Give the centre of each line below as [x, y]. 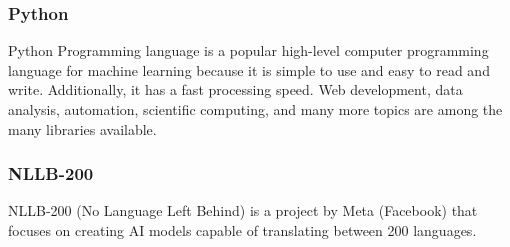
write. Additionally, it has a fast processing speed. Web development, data [235, 89]
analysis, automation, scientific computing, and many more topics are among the [255, 109]
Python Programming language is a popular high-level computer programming [248, 50]
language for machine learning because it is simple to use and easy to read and [249, 69]
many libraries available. [82, 128]
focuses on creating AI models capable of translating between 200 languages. [242, 230]
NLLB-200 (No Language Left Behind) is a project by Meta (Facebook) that [243, 210]
